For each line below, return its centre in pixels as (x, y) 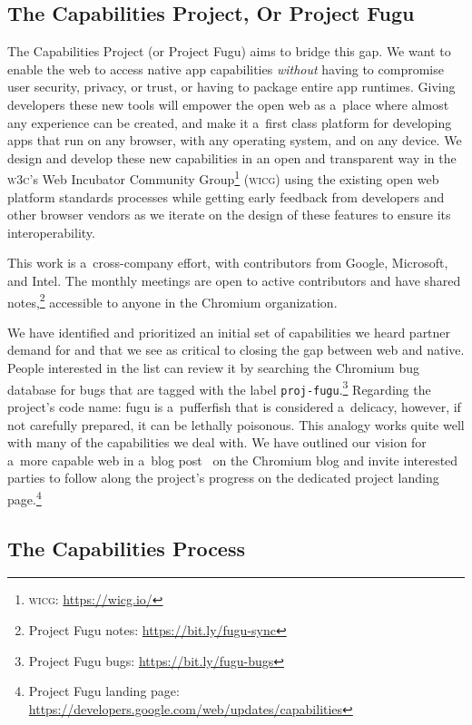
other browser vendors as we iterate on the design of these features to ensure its (229, 215)
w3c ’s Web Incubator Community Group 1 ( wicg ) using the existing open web (223, 178)
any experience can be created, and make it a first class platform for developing (230, 122)
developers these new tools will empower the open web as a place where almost (228, 104)
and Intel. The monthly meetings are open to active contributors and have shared (234, 280)
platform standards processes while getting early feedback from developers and (226, 196)
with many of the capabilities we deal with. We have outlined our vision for (217, 442)
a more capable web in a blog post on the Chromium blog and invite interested (233, 460)
